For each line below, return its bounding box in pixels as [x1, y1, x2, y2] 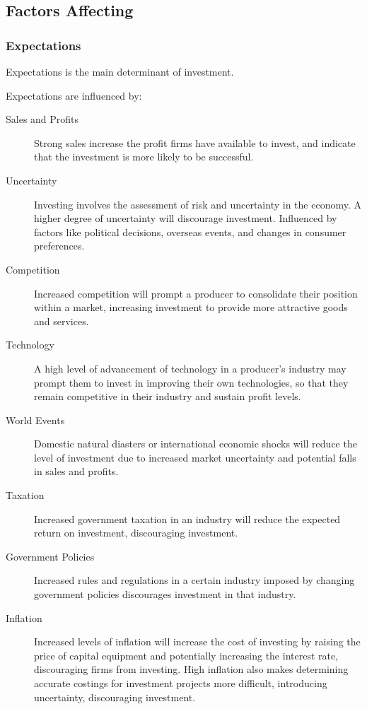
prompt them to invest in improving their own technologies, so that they [34, 375, 349, 389]
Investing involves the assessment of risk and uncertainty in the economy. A [34, 197, 361, 211]
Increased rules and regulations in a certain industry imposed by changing [34, 573, 355, 587]
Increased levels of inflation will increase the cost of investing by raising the [34, 634, 361, 649]
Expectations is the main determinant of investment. [6, 64, 234, 78]
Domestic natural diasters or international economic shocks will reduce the [34, 436, 357, 451]
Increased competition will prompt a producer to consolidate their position [34, 286, 358, 300]
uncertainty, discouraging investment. [34, 689, 196, 704]
